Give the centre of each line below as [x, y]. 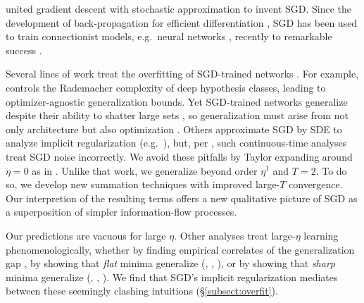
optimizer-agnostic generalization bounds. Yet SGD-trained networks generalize [177, 101]
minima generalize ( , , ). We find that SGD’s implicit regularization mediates [172, 277]
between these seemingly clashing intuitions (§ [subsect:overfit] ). [142, 291]
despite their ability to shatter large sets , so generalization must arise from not [177, 115]
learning [321, 235]
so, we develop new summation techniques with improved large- [143, 184]
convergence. [316, 184]
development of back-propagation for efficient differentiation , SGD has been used [182, 22]
